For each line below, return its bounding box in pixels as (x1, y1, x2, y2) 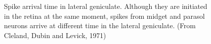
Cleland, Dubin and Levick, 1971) (4, 30, 106, 40)
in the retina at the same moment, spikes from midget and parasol (4, 10, 205, 21)
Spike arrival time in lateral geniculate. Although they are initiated (4, 1, 208, 11)
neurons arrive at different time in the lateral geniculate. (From (4, 20, 196, 31)
